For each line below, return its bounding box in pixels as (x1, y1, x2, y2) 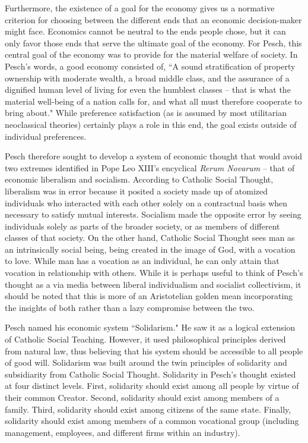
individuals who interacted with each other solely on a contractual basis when (5, 196, 288, 209)
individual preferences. (5, 130, 87, 142)
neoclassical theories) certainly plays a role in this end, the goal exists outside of (5, 118, 297, 130)
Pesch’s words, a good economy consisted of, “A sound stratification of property (5, 59, 296, 72)
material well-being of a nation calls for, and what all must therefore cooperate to (5, 95, 302, 107)
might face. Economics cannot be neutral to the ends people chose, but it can (5, 25, 286, 37)
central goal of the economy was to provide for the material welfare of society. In (5, 48, 298, 61)
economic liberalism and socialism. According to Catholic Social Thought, (5, 173, 274, 186)
